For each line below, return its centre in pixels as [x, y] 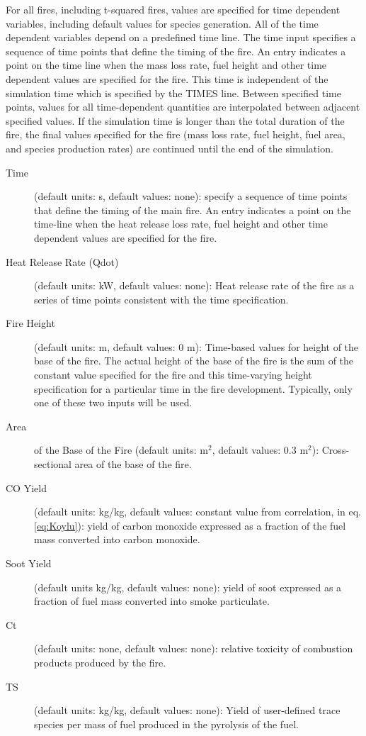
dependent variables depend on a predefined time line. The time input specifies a [181, 37]
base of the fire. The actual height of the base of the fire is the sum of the [194, 361]
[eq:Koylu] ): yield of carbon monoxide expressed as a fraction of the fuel [190, 525]
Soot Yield [29, 563]
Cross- [336, 450]
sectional [53, 464]
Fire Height [30, 323]
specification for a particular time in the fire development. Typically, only [193, 388]
